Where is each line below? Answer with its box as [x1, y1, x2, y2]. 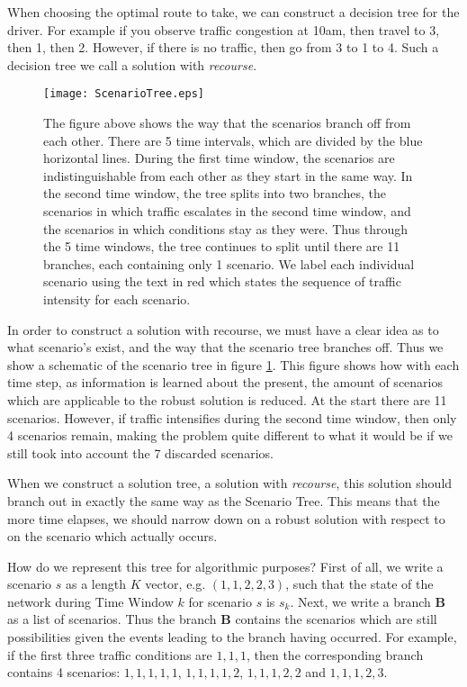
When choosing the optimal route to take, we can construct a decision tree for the [7, 3, 460, 21]
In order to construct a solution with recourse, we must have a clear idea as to [7, 320, 439, 339]
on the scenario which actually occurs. [7, 527, 218, 546]
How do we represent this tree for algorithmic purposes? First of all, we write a [7, 556, 444, 575]
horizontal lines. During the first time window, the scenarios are [43, 149, 395, 167]
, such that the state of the [285, 574, 434, 593]
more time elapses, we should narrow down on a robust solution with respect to [7, 509, 445, 528]
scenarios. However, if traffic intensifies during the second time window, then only [7, 408, 457, 427]
